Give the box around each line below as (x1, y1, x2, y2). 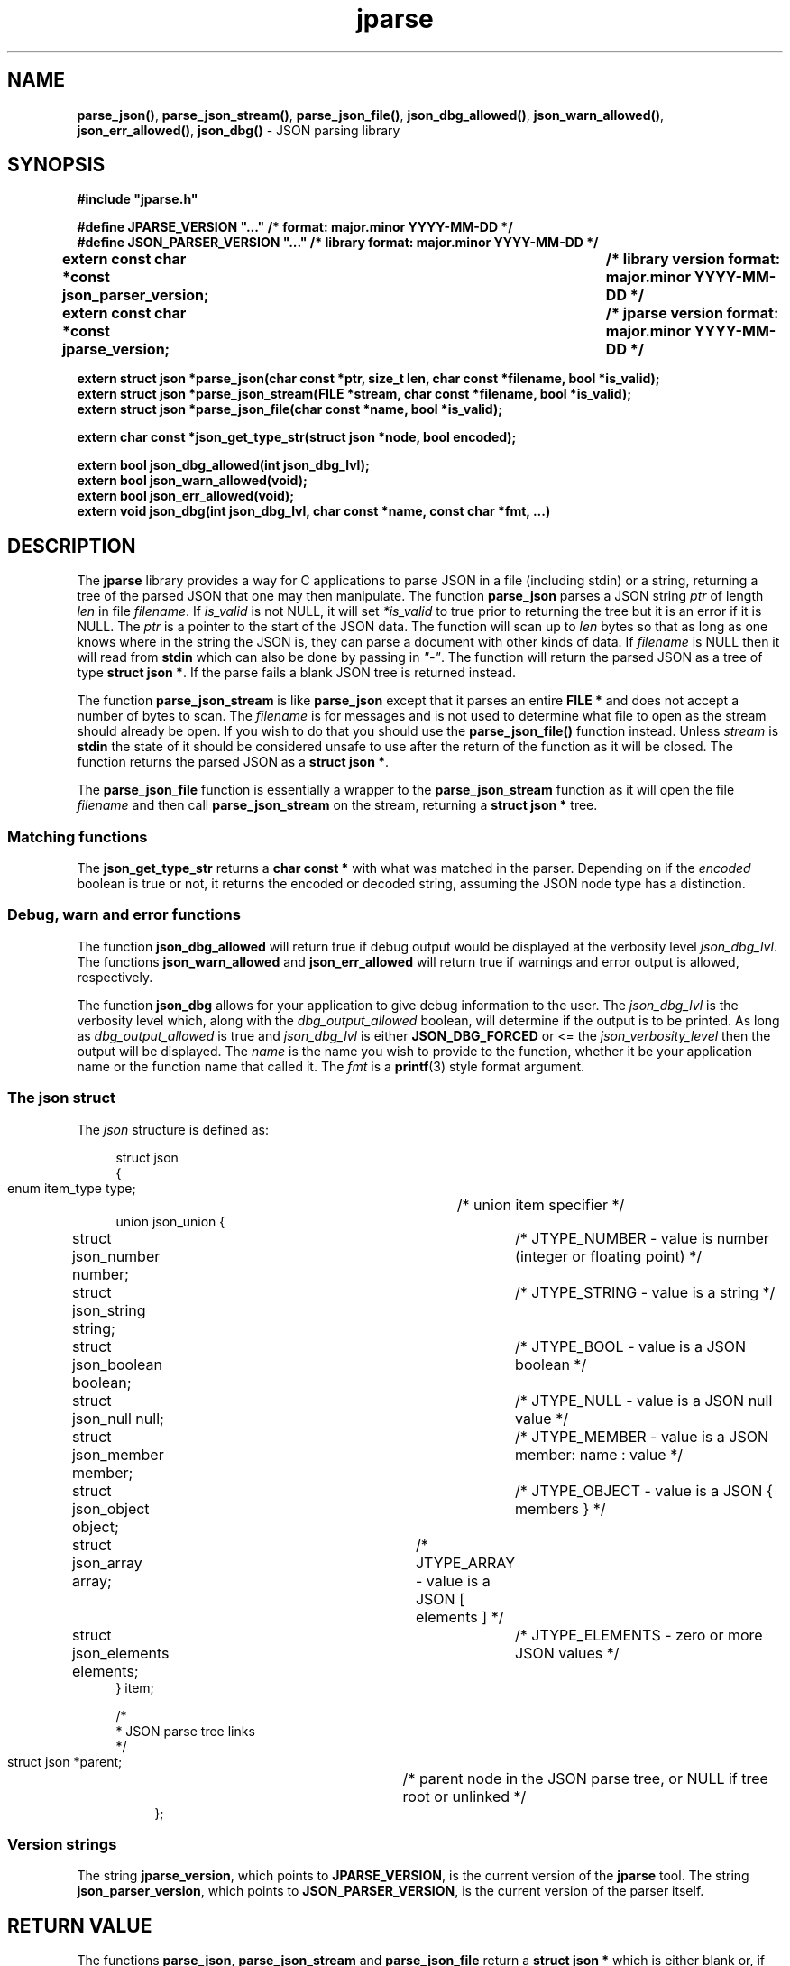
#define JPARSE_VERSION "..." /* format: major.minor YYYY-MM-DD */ (77, 219, 513, 235)
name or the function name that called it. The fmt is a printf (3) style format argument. (77, 1058, 585, 1074)
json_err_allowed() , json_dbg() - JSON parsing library (77, 122, 400, 138)
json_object (71, 1499, 150, 1518)
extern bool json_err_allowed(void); (77, 488, 295, 504)
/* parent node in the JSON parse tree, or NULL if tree (402, 1768, 768, 1787)
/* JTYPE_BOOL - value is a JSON (515, 1337, 747, 1355)
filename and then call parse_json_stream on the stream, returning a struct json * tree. (77, 797, 598, 813)
